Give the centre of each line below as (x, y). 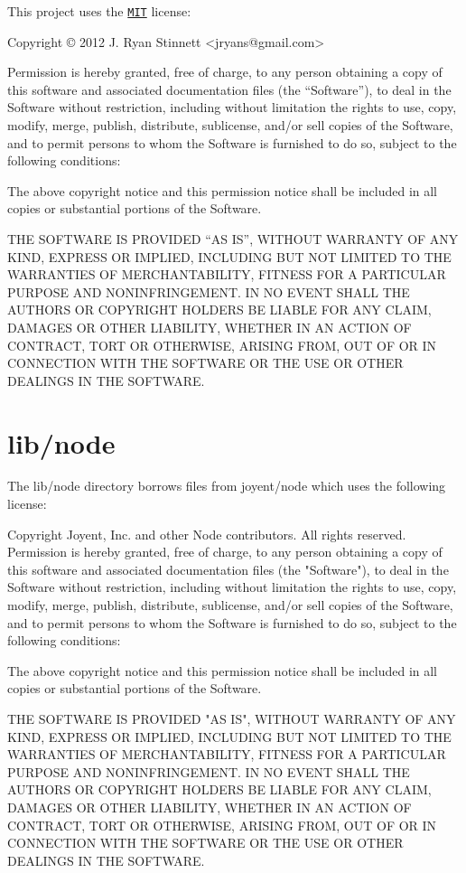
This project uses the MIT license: (99, 11)
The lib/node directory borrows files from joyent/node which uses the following (227, 486)
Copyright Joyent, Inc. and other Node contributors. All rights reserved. (207, 534)
